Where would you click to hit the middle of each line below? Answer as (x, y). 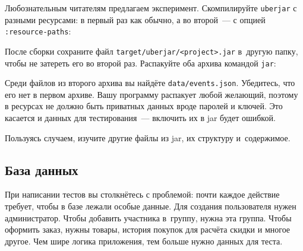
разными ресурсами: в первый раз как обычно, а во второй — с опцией (135, 19)
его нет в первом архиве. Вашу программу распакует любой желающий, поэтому (151, 94)
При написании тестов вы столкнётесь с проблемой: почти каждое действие (142, 194)
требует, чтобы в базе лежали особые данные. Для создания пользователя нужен (151, 206)
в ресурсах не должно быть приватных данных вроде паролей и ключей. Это (144, 106)
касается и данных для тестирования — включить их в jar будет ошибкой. (140, 118)
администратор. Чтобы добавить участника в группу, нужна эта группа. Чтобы (148, 217)
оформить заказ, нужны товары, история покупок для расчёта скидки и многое (148, 229)
